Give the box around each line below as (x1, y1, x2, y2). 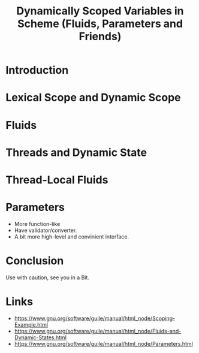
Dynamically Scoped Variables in (16, 4, 184, 18)
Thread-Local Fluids (5, 173, 108, 186)
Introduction (5, 64, 69, 77)
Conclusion (5, 254, 64, 268)
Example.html (14, 321, 49, 328)
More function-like (14, 220, 61, 227)
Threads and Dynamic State (5, 146, 147, 159)
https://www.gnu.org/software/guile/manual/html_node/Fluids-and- (14, 327, 182, 334)
